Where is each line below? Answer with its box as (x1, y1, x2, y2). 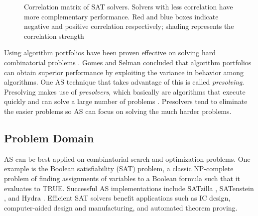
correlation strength (24, 30, 84, 41)
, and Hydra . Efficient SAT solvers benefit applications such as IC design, (4, 193, 231, 203)
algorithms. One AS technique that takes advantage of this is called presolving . (4, 77, 245, 87)
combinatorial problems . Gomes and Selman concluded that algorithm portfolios (4, 57, 252, 67)
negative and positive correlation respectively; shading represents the (24, 21, 234, 31)
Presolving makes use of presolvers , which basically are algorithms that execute (4, 86, 246, 97)
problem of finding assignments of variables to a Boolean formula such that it (4, 173, 240, 183)
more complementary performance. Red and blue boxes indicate (24, 11, 219, 21)
